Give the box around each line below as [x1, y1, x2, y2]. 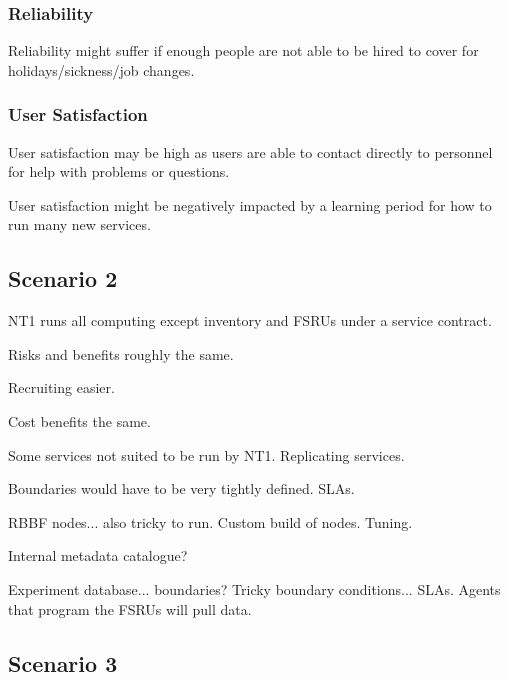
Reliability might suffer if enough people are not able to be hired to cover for [8, 40, 479, 61]
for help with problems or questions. [8, 161, 230, 182]
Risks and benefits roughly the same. [8, 343, 234, 364]
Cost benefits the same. [8, 410, 151, 431]
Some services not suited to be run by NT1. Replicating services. [8, 444, 405, 465]
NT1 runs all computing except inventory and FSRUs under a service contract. [8, 310, 492, 331]
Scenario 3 [8, 647, 118, 678]
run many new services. [8, 214, 151, 235]
